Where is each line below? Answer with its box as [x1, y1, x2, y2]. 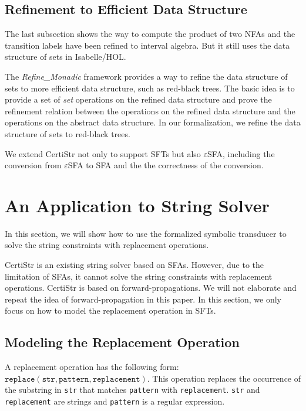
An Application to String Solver [5, 193, 270, 217]
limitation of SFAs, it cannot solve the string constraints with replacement [5, 270, 273, 282]
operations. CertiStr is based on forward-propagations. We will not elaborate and [5, 281, 297, 294]
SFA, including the [207, 147, 275, 159]
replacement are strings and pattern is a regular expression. [5, 395, 225, 407]
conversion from [5, 159, 62, 171]
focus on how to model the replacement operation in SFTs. [5, 304, 216, 317]
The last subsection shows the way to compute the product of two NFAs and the [5, 28, 295, 40]
